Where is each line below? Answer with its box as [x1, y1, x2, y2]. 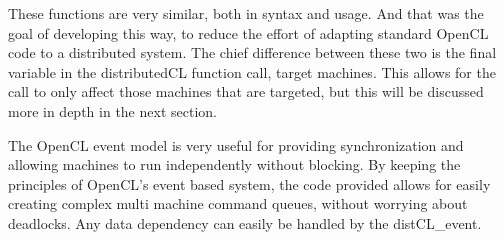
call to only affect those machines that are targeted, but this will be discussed [8, 81, 484, 102]
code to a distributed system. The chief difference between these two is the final [8, 42, 497, 63]
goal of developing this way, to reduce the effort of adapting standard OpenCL [8, 22, 489, 43]
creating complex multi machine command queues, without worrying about [8, 193, 468, 214]
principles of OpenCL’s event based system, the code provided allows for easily [8, 173, 491, 194]
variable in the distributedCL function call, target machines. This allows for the [8, 61, 496, 82]
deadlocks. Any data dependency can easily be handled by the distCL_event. [8, 212, 482, 233]
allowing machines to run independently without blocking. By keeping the [8, 154, 461, 175]
